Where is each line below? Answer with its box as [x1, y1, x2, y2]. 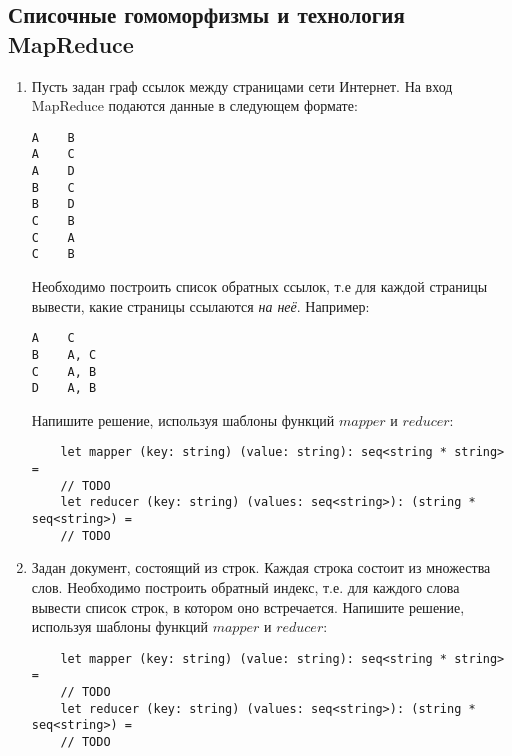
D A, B [31, 381, 97, 396]
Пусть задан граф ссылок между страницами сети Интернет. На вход [31, 75, 453, 96]
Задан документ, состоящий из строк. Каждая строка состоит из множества [31, 557, 491, 578]
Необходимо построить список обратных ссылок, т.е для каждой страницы [31, 276, 488, 297]
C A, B [31, 364, 97, 379]
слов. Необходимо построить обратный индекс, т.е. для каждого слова [31, 576, 460, 597]
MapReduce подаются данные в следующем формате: [31, 95, 358, 116]
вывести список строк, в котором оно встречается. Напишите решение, [31, 596, 465, 617]
